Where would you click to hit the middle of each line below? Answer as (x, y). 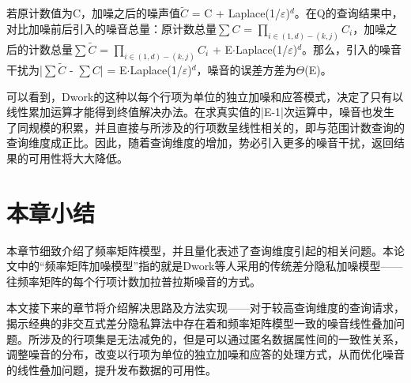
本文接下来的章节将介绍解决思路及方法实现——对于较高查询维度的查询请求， (205, 308)
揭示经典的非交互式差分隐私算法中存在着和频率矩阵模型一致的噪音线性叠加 (200, 323)
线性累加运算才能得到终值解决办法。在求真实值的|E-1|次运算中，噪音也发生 (200, 112)
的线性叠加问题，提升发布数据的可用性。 (111, 369)
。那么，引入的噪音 (352, 49)
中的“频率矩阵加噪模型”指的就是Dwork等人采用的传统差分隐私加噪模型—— (210, 266)
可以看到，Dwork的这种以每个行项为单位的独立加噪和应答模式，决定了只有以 (205, 96)
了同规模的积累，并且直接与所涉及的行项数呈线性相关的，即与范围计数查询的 (205, 127)
